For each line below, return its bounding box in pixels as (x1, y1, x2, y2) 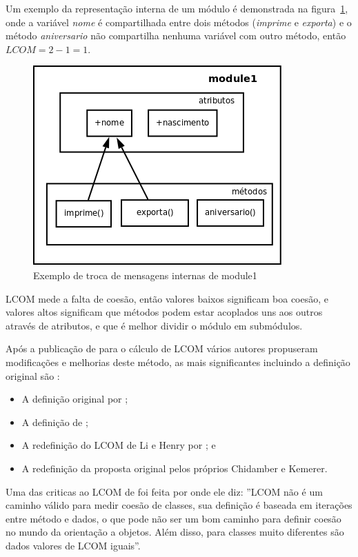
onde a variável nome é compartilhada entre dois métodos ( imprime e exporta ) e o (6, 14, 352, 29)
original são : (6, 368, 60, 383)
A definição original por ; (21, 392, 128, 406)
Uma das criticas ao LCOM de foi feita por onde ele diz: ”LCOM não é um (6, 484, 323, 498)
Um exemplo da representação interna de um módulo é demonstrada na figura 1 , (6, 1, 348, 15)
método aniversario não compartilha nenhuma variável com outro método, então (6, 28, 346, 43)
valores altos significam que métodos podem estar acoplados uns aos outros (6, 305, 323, 319)
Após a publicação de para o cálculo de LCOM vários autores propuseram (6, 341, 318, 356)
